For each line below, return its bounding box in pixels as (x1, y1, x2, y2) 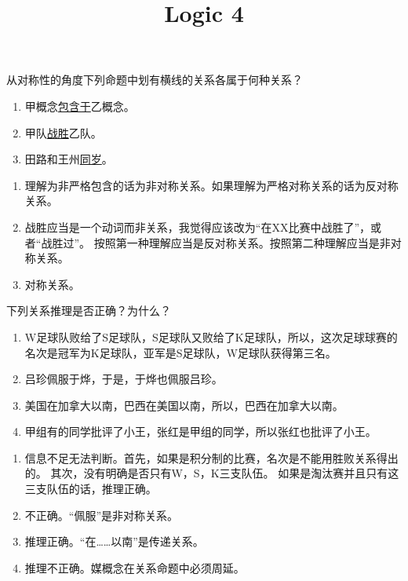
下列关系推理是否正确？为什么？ (6, 302, 171, 319)
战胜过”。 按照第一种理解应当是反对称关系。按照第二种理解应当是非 (41, 234, 391, 250)
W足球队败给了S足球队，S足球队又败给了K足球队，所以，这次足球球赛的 (24, 328, 398, 345)
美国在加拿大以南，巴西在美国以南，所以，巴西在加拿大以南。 (24, 396, 344, 413)
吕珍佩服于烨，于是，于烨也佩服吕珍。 (24, 371, 223, 387)
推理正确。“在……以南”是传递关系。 (24, 533, 204, 550)
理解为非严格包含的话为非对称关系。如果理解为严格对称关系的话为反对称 (24, 177, 399, 193)
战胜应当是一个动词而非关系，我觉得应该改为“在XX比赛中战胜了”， (24, 218, 371, 235)
